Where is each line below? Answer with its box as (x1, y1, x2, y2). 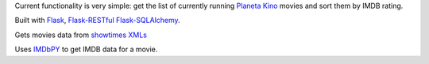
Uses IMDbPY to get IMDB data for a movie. (14, 44, 158, 55)
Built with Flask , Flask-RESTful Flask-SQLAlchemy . (14, 16, 180, 25)
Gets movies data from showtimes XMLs (14, 30, 147, 40)
